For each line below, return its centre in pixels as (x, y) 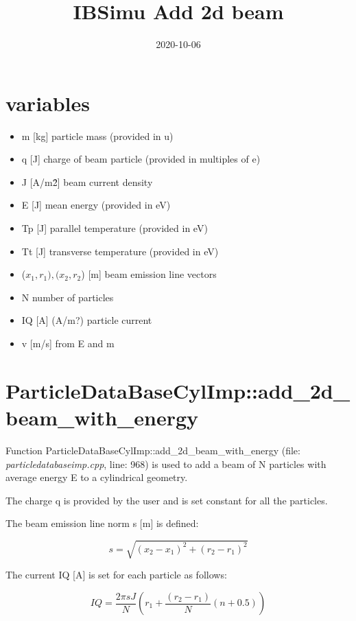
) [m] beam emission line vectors (149, 274)
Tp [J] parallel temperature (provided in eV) (115, 228)
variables (48, 103)
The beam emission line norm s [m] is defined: (102, 523)
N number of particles (68, 297)
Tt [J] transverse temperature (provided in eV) (120, 251)
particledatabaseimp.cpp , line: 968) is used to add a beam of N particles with (166, 464)
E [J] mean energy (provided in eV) (96, 205)
